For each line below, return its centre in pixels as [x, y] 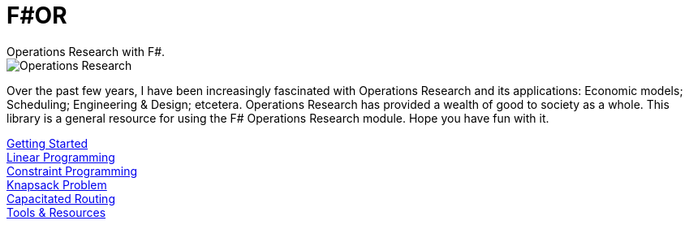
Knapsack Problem [57, 184]
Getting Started [47, 143]
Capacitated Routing [61, 198]
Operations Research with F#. [86, 51]
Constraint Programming [72, 171]
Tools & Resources [56, 212]
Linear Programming [61, 157]
